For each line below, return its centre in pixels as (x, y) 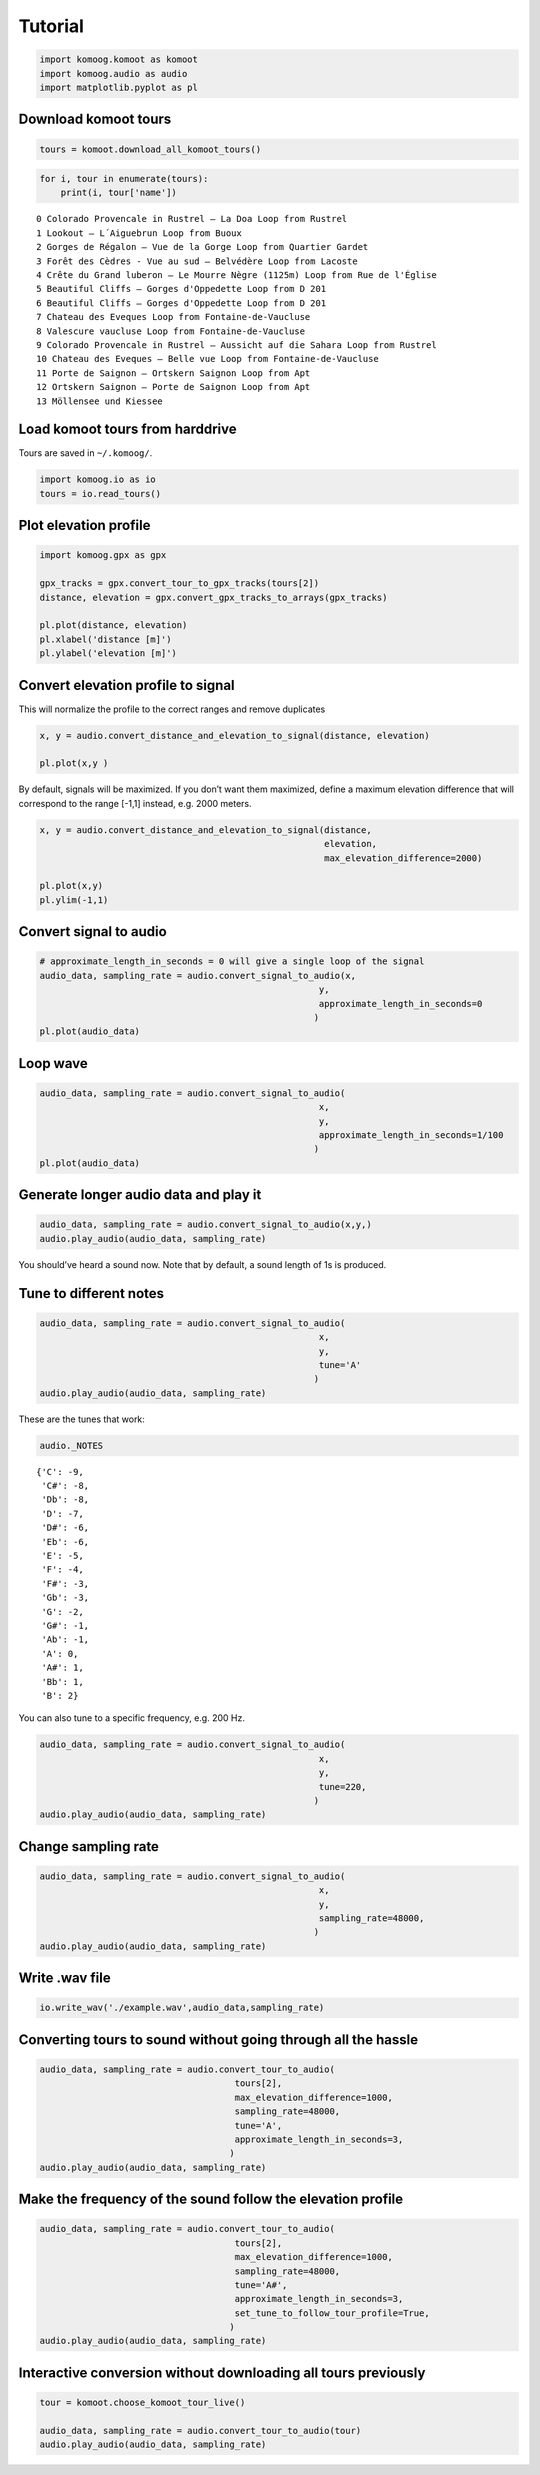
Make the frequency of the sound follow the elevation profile (211, 2199)
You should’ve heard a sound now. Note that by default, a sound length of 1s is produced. (202, 1264)
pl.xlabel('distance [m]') (105, 639)
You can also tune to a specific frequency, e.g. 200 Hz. (131, 1718)
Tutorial (51, 26)
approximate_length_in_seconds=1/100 (411, 1135)
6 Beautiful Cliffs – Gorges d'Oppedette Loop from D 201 (181, 303)
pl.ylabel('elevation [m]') (108, 653)
